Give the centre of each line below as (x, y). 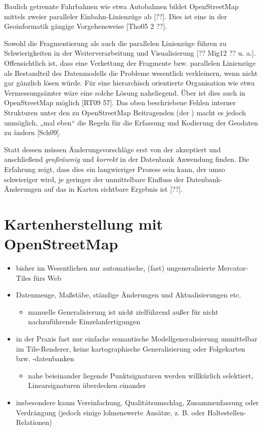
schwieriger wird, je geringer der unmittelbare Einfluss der (94, 179)
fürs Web (48, 277)
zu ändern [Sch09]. (33, 132)
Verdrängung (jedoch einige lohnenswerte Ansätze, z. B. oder (111, 412)
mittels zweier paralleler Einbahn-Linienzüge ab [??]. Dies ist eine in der (116, 16)
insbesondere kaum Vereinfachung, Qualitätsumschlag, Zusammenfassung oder (137, 402)
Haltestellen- (227, 412)
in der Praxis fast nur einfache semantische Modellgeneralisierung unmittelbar (137, 338)
